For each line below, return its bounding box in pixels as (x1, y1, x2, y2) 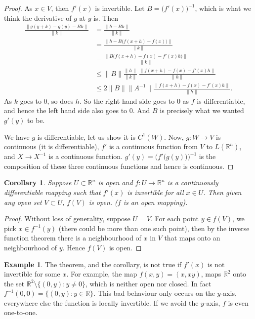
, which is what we (195, 3, 252, 13)
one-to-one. (4, 307, 38, 318)
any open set (4, 197, 42, 207)
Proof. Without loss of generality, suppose (4, 213, 130, 224)
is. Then (93, 12, 119, 23)
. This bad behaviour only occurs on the (93, 288, 215, 298)
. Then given (203, 187, 242, 197)
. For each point (150, 213, 199, 224)
